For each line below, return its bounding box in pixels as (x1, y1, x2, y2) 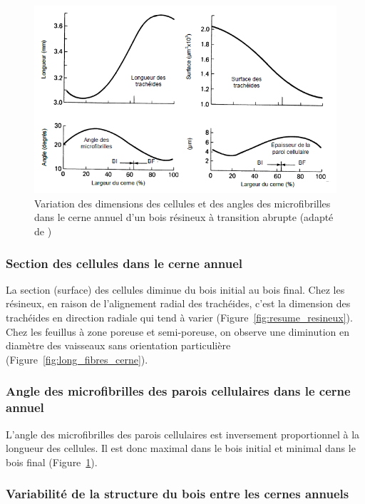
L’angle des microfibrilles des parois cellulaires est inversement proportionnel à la (6, 426, 360, 441)
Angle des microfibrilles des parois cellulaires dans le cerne (6, 382, 351, 400)
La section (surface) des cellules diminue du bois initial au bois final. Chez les (6, 282, 345, 297)
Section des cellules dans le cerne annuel (6, 254, 243, 272)
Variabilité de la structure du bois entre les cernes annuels (6, 485, 349, 503)
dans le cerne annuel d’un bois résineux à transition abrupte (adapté (34, 210, 334, 225)
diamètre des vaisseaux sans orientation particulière (6, 338, 231, 353)
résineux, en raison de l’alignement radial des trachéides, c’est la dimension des (6, 296, 351, 311)
